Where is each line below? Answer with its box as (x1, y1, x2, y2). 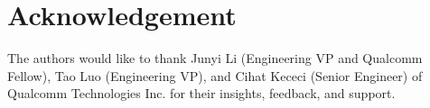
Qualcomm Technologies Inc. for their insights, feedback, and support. (7, 84, 396, 103)
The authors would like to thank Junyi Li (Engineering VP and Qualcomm (7, 49, 423, 67)
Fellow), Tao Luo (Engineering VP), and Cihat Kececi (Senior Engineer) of (7, 66, 423, 85)
